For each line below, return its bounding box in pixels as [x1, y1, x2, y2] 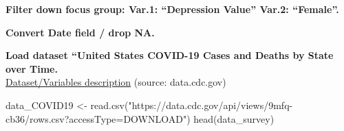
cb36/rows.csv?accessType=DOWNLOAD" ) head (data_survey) [6, 111, 275, 126]
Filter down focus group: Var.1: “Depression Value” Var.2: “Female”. [6, 2, 339, 16]
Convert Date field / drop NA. [6, 25, 155, 39]
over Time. [6, 61, 58, 75]
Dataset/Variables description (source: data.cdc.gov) [6, 75, 226, 89]
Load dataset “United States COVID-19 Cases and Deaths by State [6, 48, 334, 62]
